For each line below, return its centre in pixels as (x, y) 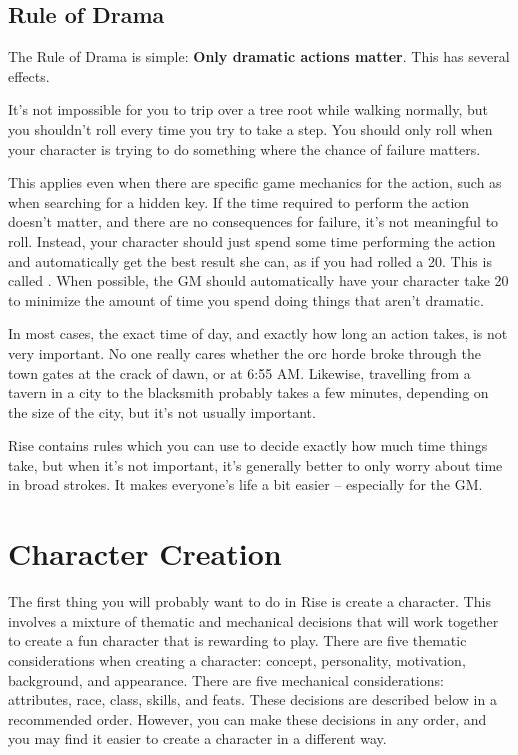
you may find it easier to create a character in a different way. (197, 738)
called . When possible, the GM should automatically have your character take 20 (258, 280)
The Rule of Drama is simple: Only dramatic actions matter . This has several (259, 56)
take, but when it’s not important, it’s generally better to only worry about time (255, 464)
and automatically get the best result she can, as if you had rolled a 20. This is (250, 260)
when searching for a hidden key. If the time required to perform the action (239, 201)
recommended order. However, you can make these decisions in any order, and (247, 718)
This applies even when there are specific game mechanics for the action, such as (255, 182)
